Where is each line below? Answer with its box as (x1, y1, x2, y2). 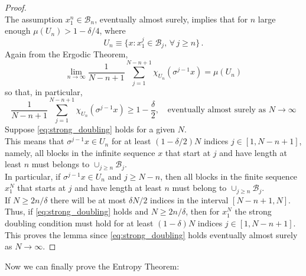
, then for (185, 205, 220, 217)
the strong (235, 205, 272, 217)
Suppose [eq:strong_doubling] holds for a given (5, 123, 175, 135)
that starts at (17, 181, 66, 194)
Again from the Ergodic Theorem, (5, 48, 128, 60)
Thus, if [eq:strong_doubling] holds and (5, 205, 149, 217)
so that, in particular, (5, 85, 83, 98)
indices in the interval (150, 193, 229, 206)
